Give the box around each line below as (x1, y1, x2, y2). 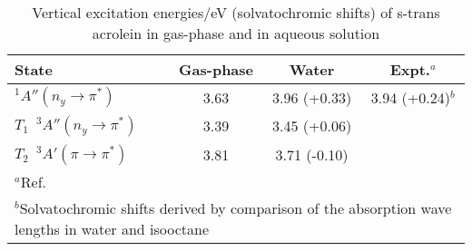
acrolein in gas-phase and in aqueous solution (92, 23, 380, 43)
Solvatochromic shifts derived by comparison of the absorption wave (19, 198, 452, 218)
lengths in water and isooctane (15, 218, 210, 239)
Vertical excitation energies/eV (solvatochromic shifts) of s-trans (32, 2, 440, 23)
